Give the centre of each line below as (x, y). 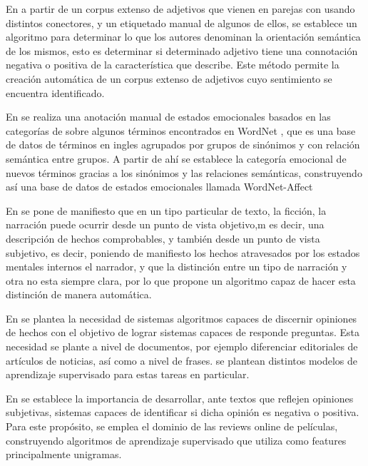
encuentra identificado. (55, 92)
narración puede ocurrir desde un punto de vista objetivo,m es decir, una (165, 224)
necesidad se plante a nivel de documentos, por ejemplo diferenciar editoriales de (182, 346)
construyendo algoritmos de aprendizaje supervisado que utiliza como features (176, 440)
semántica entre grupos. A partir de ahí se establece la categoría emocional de (176, 158)
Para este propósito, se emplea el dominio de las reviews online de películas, (172, 426)
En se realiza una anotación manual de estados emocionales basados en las (168, 117)
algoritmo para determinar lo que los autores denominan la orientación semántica (183, 37)
